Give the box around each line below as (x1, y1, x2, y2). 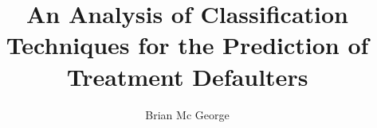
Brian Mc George (145, 106, 230, 122)
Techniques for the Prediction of (6, 29, 369, 61)
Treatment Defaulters (66, 60, 308, 92)
